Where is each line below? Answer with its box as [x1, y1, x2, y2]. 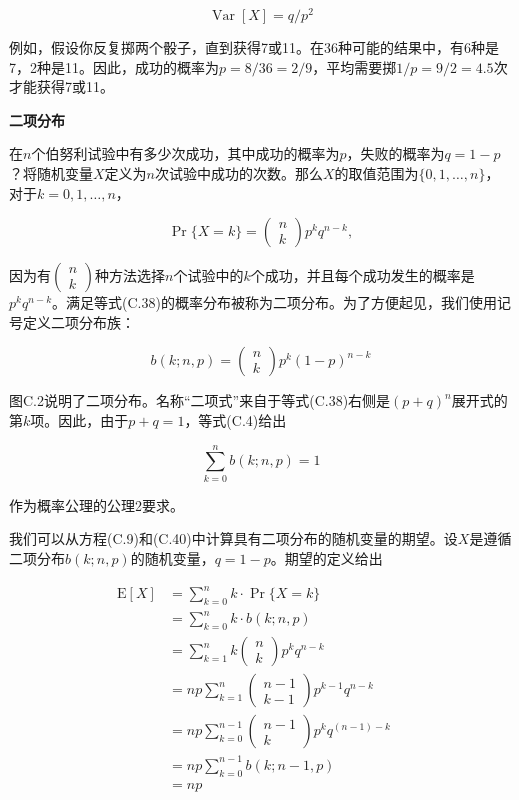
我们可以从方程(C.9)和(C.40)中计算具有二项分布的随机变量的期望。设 [9, 528, 458, 549]
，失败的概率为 [346, 143, 445, 164]
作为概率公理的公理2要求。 [9, 494, 184, 515]
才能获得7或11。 [9, 76, 114, 97]
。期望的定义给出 [270, 547, 383, 568]
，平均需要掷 [312, 56, 397, 77]
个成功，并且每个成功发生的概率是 [250, 265, 475, 286]
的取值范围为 [334, 163, 419, 184]
